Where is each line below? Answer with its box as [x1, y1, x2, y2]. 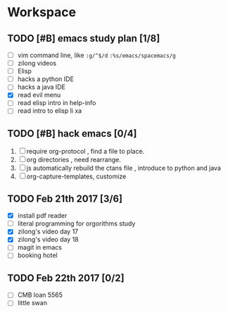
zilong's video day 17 [17, 227, 79, 236]
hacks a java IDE [17, 82, 65, 92]
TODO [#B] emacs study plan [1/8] [7, 32, 160, 44]
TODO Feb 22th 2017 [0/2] [7, 272, 125, 284]
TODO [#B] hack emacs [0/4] [7, 128, 137, 140]
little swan [17, 299, 48, 307]
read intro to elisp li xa [17, 106, 82, 115]
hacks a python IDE [17, 75, 74, 83]
